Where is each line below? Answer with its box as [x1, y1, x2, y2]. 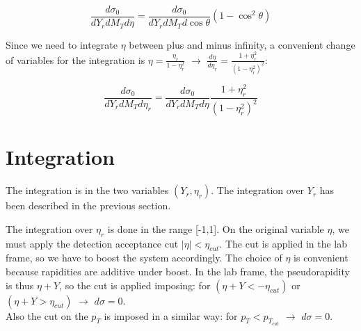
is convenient [294, 250, 348, 265]
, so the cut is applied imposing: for [59, 277, 211, 292]
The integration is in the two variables [6, 183, 169, 197]
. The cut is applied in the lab [219, 236, 348, 250]
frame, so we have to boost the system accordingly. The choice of [6, 250, 282, 265]
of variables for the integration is [6, 52, 145, 67]
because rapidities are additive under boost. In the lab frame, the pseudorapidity [6, 264, 350, 278]
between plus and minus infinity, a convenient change [129, 37, 355, 51]
